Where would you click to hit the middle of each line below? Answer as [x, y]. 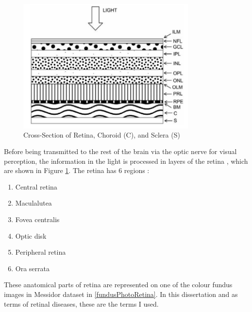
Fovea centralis [37, 219]
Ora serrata [32, 268]
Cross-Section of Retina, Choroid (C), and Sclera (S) [102, 135]
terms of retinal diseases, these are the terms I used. [81, 303]
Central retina [36, 186]
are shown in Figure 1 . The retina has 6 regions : [77, 170]
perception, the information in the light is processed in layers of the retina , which [126, 161]
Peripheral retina [41, 252]
